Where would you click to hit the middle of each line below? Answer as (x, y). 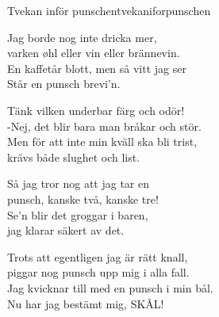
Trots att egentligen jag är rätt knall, (98, 256)
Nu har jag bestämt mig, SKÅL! (86, 303)
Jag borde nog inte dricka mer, (82, 37)
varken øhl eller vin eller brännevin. (94, 53)
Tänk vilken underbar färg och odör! (96, 110)
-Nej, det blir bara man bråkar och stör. (104, 126)
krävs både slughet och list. (74, 157)
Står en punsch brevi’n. (64, 84)
